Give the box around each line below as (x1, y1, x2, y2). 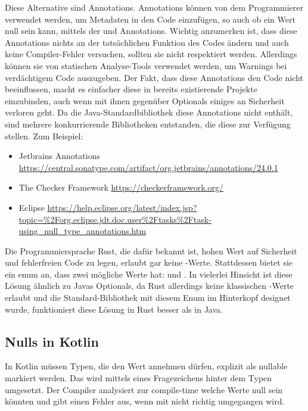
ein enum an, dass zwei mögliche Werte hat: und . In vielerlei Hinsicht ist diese (5, 267, 293, 280)
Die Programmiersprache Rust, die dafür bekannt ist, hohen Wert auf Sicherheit (5, 244, 297, 257)
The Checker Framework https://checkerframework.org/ (18, 181, 223, 194)
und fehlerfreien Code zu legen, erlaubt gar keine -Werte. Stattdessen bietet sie (5, 256, 293, 269)
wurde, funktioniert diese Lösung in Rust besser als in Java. (5, 303, 223, 315)
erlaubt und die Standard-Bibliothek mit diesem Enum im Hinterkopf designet (5, 291, 291, 304)
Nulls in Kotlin (5, 332, 99, 350)
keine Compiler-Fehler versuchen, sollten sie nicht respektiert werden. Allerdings (5, 48, 297, 60)
